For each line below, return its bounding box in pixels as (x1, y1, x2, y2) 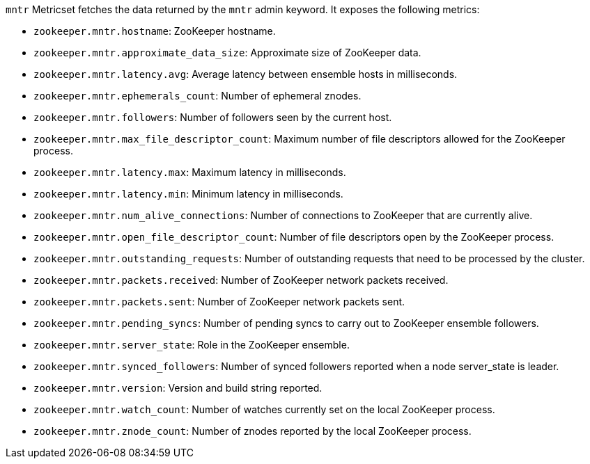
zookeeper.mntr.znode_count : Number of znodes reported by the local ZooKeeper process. (33, 425, 472, 437)
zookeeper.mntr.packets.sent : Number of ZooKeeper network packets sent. (33, 296, 405, 307)
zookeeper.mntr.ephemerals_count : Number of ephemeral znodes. (33, 90, 362, 102)
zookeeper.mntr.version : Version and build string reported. (33, 382, 323, 394)
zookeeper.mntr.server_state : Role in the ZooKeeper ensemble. (33, 339, 350, 351)
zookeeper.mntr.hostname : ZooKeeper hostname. (33, 25, 276, 37)
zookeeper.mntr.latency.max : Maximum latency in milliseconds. (33, 166, 346, 178)
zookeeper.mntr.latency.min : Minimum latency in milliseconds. (33, 188, 343, 200)
